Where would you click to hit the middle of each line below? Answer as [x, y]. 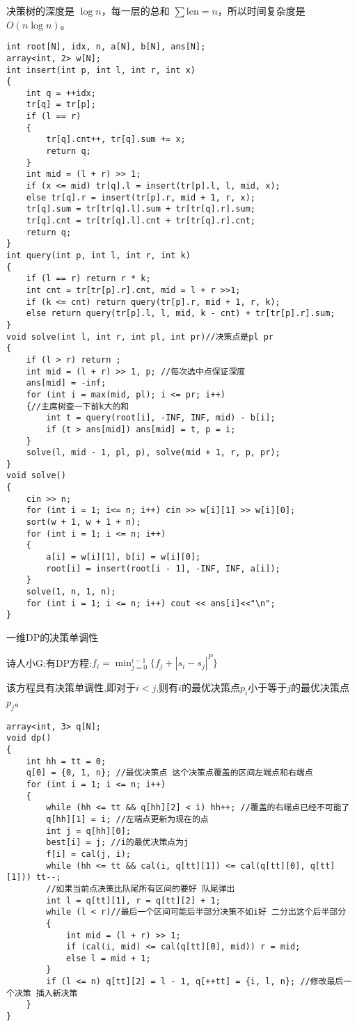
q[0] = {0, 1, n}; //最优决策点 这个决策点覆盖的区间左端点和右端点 [169, 773]
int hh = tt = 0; [66, 761]
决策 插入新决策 [46, 993]
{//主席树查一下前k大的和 [78, 406]
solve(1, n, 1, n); [71, 592]
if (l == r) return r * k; [88, 279]
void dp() [29, 738]
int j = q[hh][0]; [88, 831]
